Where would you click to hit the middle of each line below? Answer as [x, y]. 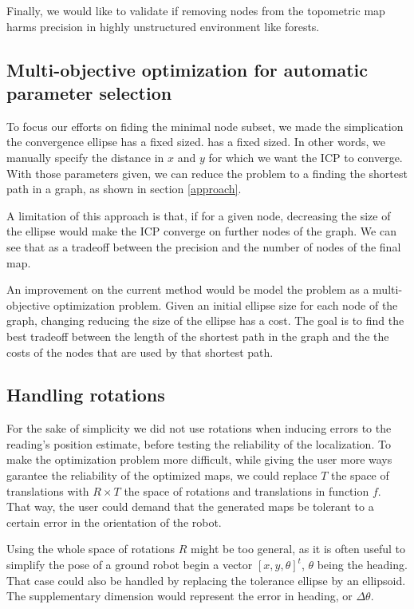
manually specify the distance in [85, 157]
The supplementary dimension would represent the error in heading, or [179, 596]
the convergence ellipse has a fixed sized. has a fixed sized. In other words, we [196, 142]
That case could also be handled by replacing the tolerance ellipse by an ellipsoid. [206, 580]
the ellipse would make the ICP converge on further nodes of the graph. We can [201, 231]
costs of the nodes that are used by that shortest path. [140, 352]
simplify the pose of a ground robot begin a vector [130, 565]
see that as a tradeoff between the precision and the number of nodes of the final [204, 246]
